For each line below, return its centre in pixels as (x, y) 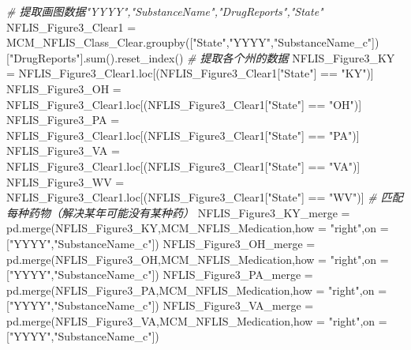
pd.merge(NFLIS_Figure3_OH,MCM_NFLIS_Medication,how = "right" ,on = (198, 259)
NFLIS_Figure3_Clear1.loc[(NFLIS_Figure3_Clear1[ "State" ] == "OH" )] (184, 104)
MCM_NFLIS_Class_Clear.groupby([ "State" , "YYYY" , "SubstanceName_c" (189, 42)
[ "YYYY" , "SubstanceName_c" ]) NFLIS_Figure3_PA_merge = (160, 275)
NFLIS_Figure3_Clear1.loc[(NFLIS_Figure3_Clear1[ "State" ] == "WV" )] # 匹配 (205, 197)
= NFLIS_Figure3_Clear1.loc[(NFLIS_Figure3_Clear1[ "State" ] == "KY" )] (190, 73)
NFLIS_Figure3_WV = (65, 181)
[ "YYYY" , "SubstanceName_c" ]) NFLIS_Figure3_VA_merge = (160, 305)
